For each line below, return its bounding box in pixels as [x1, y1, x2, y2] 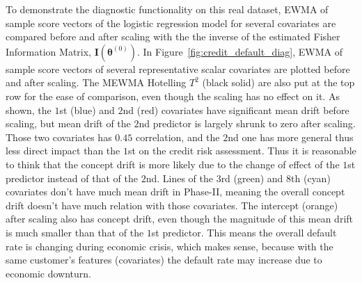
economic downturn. [6, 266, 91, 280]
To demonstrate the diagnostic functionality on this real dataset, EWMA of [6, 2, 329, 16]
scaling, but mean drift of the [6, 116, 131, 131]
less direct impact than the [6, 143, 120, 158]
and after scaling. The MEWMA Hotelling [6, 75, 187, 90]
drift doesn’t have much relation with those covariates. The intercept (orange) [6, 197, 338, 212]
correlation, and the [135, 129, 220, 144]
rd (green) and [221, 170, 283, 185]
